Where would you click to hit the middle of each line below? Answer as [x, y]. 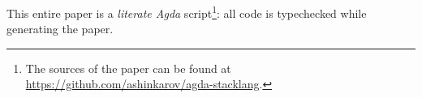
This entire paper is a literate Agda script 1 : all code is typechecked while [187, 12]
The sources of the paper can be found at [128, 68]
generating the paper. [60, 29]
